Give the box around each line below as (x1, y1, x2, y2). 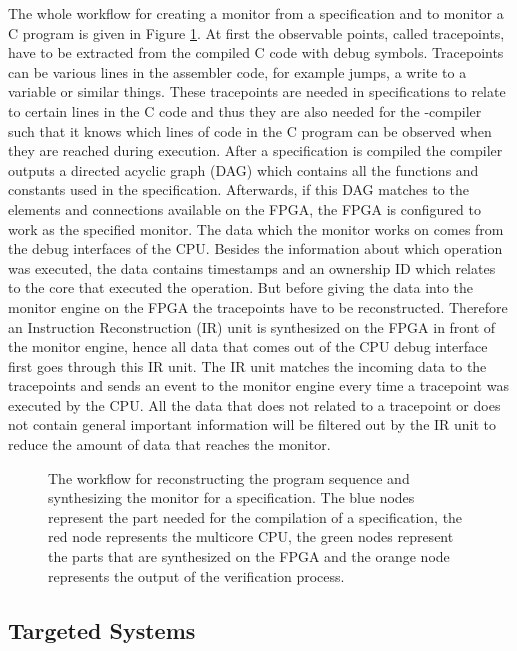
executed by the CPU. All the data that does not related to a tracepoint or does (8, 394, 501, 415)
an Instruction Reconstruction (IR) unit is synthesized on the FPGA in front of (8, 316, 496, 337)
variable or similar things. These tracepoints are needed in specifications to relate (8, 81, 506, 102)
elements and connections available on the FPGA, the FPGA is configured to (8, 198, 481, 219)
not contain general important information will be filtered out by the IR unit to (8, 414, 497, 435)
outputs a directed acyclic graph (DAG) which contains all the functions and (8, 159, 479, 180)
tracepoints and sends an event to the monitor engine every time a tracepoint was (8, 375, 509, 396)
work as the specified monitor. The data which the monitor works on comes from (8, 218, 504, 239)
